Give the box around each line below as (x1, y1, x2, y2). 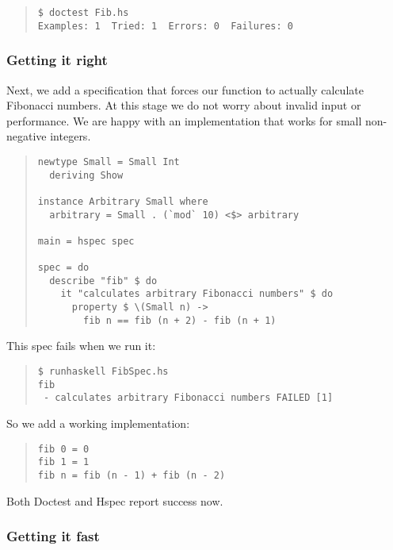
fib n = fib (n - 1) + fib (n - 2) (37, 469, 226, 481)
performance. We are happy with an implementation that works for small (6, 112, 362, 129)
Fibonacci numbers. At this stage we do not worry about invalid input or (6, 97, 361, 113)
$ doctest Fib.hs (37, 7, 129, 18)
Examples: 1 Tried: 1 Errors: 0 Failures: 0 (37, 20, 293, 32)
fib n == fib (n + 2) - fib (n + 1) (83, 314, 277, 326)
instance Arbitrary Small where (37, 195, 208, 207)
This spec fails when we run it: (6, 337, 156, 354)
